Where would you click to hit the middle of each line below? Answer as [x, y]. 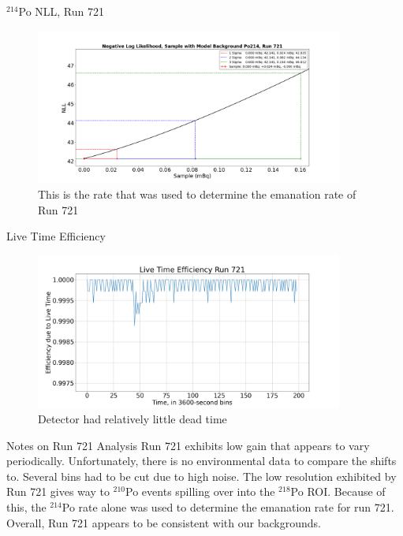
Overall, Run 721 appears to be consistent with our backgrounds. [164, 522]
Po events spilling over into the [200, 491]
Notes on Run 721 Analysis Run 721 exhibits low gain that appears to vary [188, 445]
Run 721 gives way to [58, 491]
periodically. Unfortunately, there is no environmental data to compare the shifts [201, 461]
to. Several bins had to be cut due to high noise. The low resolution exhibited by [201, 476]
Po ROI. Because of [338, 491]
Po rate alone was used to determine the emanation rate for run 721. [228, 507]
